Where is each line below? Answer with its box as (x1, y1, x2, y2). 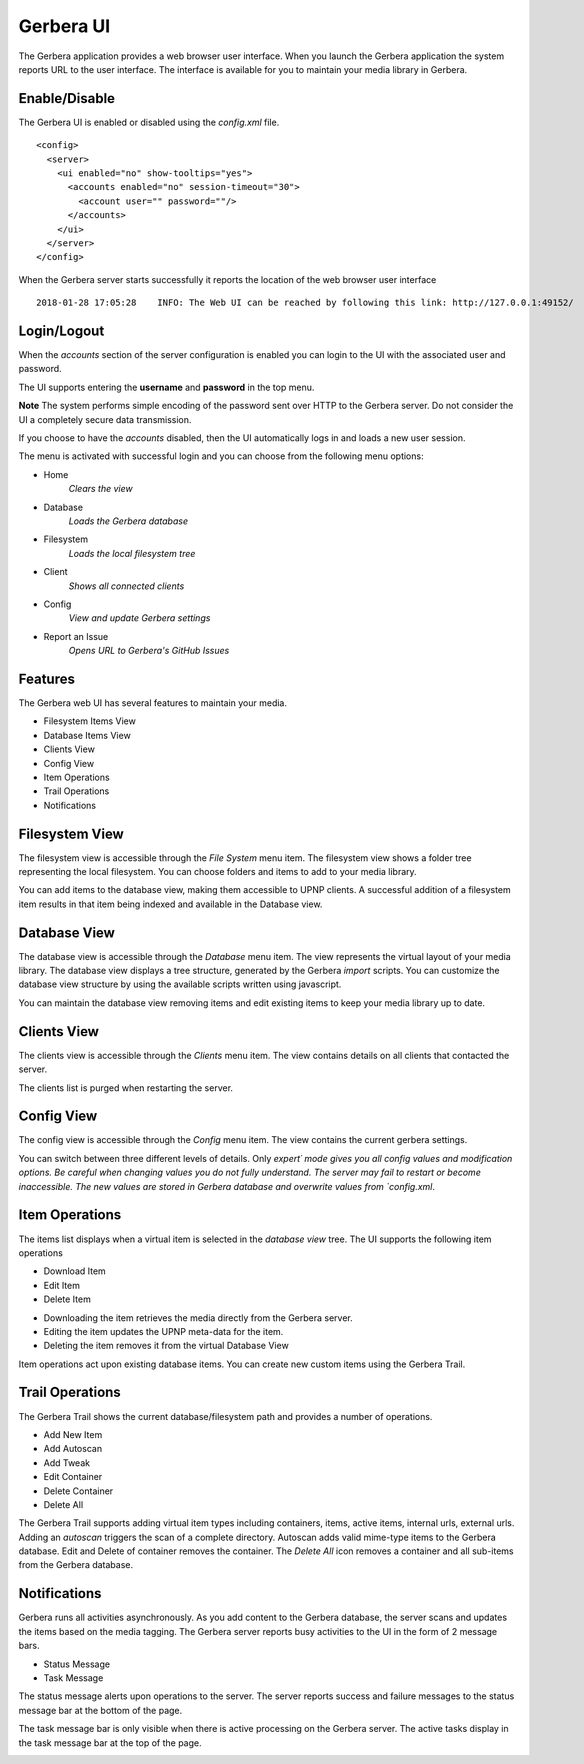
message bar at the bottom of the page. (18, 1704, 183, 1716)
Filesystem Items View (43, 715, 137, 727)
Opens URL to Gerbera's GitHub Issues (68, 645, 230, 657)
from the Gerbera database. (18, 1559, 134, 1571)
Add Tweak (43, 1456, 90, 1469)
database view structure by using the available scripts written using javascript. (18, 978, 342, 990)
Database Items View (43, 729, 132, 741)
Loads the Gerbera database (68, 515, 189, 527)
